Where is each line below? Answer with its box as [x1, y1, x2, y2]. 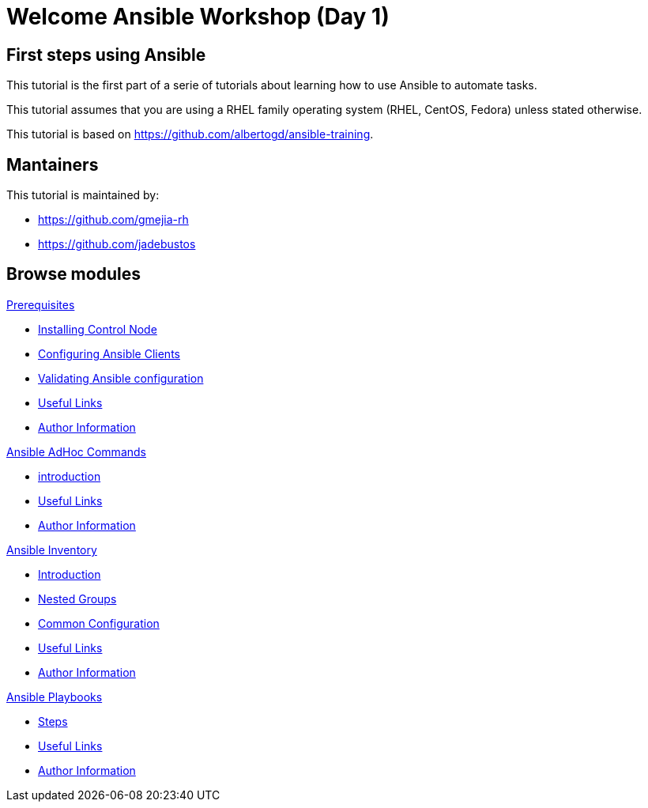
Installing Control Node [38, 322, 157, 336]
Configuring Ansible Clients [38, 346, 180, 361]
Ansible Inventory [6, 542, 97, 557]
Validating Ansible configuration [38, 371, 204, 385]
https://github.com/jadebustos [38, 237, 196, 251]
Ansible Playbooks [6, 689, 103, 704]
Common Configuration [38, 616, 160, 630]
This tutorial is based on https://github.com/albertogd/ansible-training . [6, 127, 374, 142]
